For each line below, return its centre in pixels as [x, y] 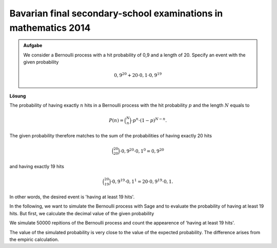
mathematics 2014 [50, 28]
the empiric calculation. [34, 240]
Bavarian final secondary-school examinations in [116, 13]
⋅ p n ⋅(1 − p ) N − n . [149, 120]
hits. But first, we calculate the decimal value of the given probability [82, 213]
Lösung [18, 96]
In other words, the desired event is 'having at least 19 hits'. [72, 197]
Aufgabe [33, 46]
